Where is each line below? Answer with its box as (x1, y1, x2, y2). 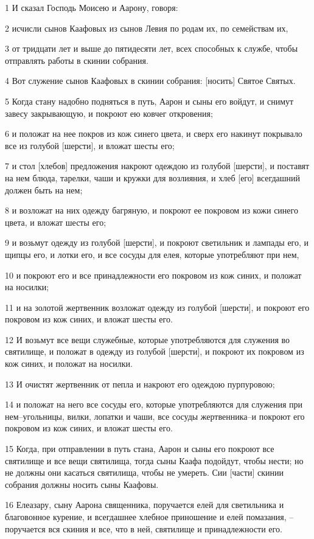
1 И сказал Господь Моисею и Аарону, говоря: (5, 1, 178, 13)
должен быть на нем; (5, 183, 83, 196)
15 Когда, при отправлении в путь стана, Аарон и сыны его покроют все (5, 442, 274, 455)
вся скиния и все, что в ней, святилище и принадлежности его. (48, 522, 282, 535)
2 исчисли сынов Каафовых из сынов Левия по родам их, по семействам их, (5, 21, 288, 34)
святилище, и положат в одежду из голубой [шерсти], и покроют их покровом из (5, 345, 304, 358)
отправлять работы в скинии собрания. (5, 54, 148, 66)
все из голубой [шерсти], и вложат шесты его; (5, 139, 175, 151)
